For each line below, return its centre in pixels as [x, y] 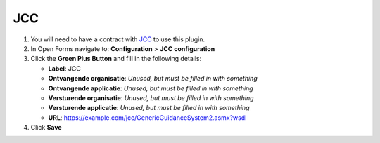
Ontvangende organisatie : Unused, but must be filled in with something [153, 79]
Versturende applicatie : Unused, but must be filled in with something [149, 108]
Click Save [46, 128]
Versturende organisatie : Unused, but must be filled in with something [151, 97]
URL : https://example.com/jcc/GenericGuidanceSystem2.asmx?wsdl [147, 117]
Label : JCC [64, 68]
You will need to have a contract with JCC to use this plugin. [118, 39]
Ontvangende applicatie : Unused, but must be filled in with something [151, 88]
